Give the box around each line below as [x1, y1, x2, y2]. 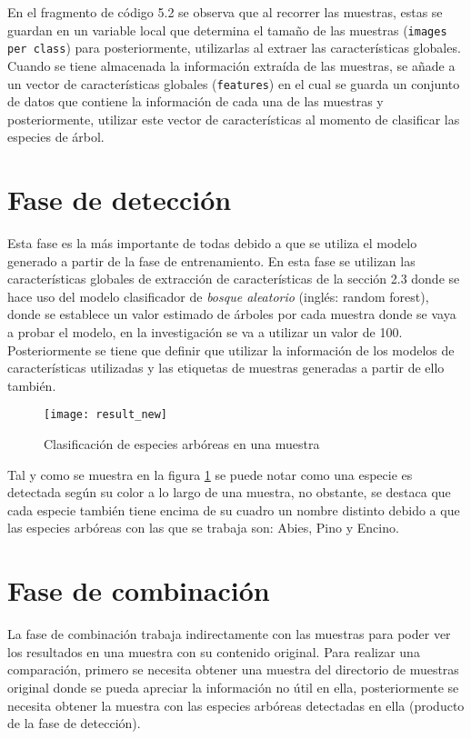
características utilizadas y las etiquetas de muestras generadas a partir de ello [7, 358, 445, 377]
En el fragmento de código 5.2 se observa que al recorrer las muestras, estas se [7, 3, 443, 21]
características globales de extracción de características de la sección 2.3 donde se [7, 269, 460, 288]
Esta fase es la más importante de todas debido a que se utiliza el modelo [7, 234, 417, 253]
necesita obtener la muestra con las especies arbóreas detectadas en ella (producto [7, 695, 465, 714]
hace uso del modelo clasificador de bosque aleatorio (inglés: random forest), [7, 286, 429, 305]
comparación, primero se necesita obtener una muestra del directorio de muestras [7, 660, 459, 679]
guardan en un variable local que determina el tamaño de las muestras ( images [7, 20, 447, 39]
